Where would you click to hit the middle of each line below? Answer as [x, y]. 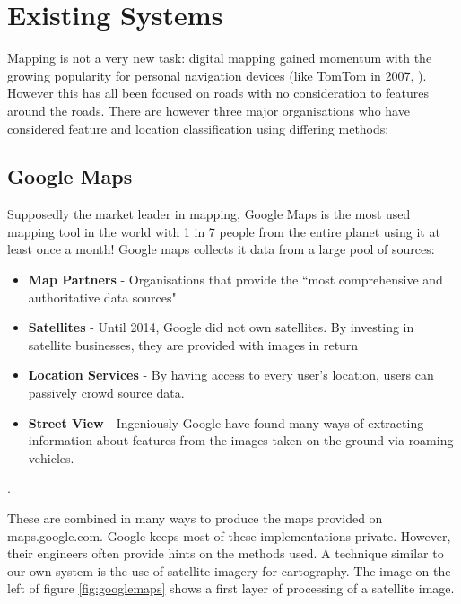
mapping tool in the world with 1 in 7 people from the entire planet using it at [224, 231]
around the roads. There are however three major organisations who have [209, 110]
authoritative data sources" [102, 297]
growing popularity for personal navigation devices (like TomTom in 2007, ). [217, 75]
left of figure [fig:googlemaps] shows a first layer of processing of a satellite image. [231, 588]
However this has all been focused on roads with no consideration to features [218, 93]
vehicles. [51, 457]
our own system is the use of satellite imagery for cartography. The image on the [229, 570]
